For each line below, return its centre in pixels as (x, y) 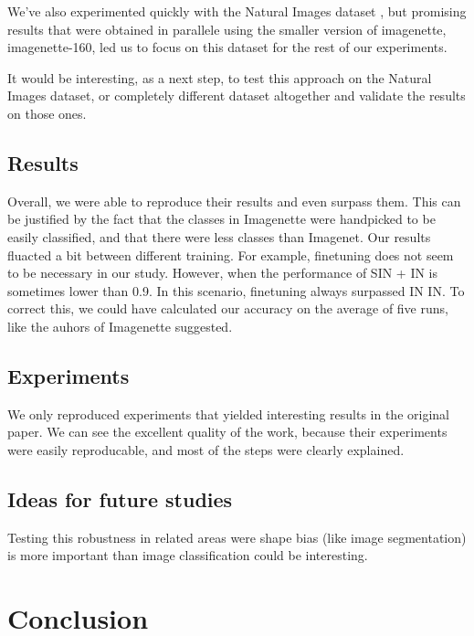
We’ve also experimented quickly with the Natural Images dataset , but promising (237, 11)
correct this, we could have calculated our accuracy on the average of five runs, (228, 308)
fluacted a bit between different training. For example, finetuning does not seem (231, 254)
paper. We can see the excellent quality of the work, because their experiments (227, 432)
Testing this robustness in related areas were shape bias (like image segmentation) (237, 537)
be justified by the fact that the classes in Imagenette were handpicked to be (221, 219)
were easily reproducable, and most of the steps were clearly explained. (206, 449)
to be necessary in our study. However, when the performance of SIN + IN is (223, 273)
